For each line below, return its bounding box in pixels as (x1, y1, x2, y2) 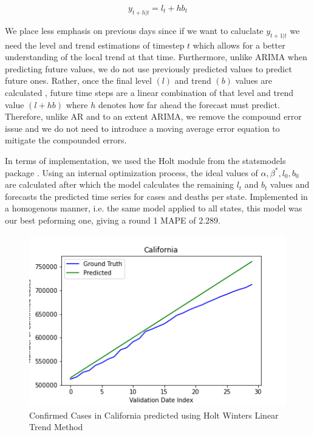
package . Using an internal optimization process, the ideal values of (5, 166, 258, 179)
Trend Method (29, 420, 83, 433)
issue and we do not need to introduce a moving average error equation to (5, 122, 280, 134)
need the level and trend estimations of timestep (5, 38, 185, 51)
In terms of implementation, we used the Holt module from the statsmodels (5, 154, 286, 166)
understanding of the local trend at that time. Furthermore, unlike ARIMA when (5, 50, 307, 63)
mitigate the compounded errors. (5, 134, 127, 146)
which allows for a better (193, 38, 285, 51)
